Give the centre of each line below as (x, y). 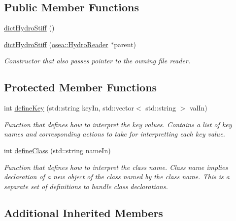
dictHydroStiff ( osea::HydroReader (56, 44)
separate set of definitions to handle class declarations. (86, 186)
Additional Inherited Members (84, 212)
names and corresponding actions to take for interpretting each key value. (115, 134)
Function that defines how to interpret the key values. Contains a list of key (118, 124)
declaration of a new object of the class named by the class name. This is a (117, 177)
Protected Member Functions (81, 87)
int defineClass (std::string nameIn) (57, 150)
